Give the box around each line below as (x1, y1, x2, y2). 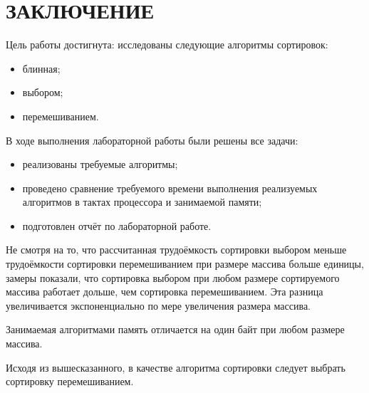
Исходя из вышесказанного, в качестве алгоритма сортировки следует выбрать (6, 360, 345, 374)
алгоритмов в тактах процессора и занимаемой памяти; (22, 194, 262, 209)
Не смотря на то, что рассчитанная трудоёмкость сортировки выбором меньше (6, 242, 347, 257)
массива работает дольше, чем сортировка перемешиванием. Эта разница (6, 284, 323, 299)
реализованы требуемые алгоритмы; (22, 157, 178, 172)
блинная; (22, 61, 61, 75)
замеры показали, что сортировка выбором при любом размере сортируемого (6, 270, 340, 285)
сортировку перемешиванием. (6, 374, 134, 389)
